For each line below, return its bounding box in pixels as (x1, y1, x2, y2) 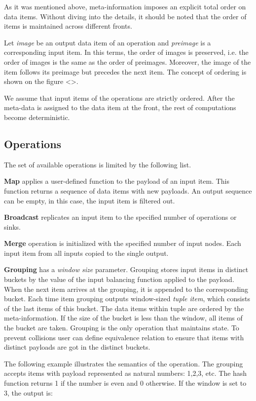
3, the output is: (4, 387, 53, 398)
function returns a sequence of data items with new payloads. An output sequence (4, 185, 252, 196)
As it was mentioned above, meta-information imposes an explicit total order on (4, 1, 246, 11)
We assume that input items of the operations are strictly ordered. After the (4, 92, 235, 103)
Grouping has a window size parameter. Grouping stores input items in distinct (4, 264, 249, 275)
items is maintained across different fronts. (4, 21, 132, 31)
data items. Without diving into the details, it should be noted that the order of (4, 11, 247, 21)
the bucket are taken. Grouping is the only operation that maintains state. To (4, 322, 239, 333)
